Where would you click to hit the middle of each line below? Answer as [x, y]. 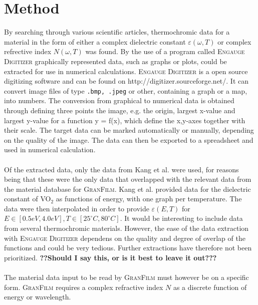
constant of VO [28, 199]
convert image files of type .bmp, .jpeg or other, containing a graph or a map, [126, 90]
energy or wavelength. [38, 297]
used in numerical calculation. [50, 149]
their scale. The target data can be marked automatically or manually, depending [129, 130]
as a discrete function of [210, 287]
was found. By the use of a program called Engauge [165, 51]
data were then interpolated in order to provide [77, 208]
